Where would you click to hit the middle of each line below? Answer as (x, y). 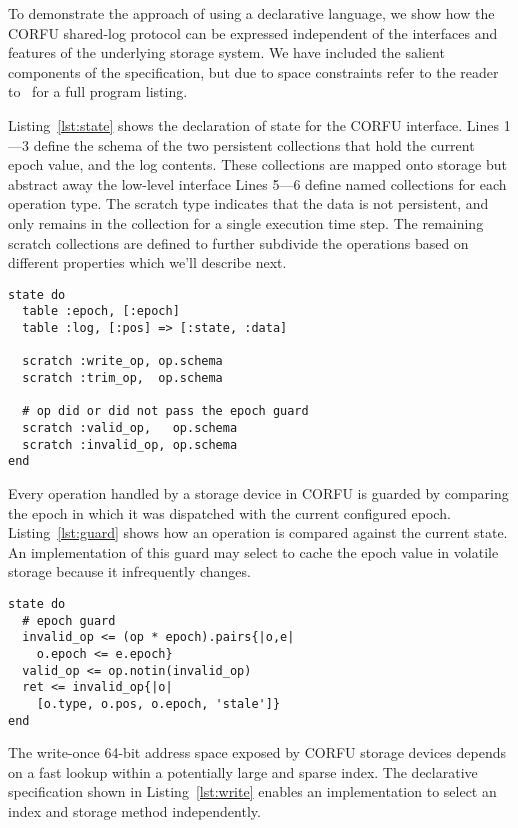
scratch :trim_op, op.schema (122, 378)
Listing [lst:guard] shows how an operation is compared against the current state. (258, 532)
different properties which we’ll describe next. (147, 262)
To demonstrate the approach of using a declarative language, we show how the (251, 13)
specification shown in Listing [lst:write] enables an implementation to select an (252, 791)
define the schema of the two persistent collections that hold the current (254, 144)
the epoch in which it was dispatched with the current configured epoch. (229, 512)
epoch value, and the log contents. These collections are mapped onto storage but (257, 164)
